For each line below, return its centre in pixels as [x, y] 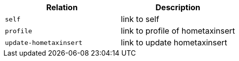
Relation [62, 7]
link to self [140, 19]
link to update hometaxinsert [174, 42]
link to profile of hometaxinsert [178, 31]
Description [178, 7]
